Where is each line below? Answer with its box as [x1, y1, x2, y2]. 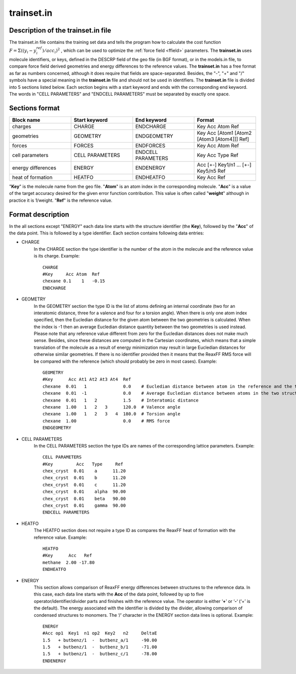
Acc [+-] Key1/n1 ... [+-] [196, 161, 252, 168]
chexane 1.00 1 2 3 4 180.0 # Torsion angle [42, 411, 181, 417]
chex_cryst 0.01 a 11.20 [42, 468, 126, 474]
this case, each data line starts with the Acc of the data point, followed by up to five [34, 591, 204, 597]
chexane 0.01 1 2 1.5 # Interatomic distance [42, 397, 199, 403]
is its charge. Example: [34, 253, 80, 259]
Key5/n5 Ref [196, 167, 226, 174]
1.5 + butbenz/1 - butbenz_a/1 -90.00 [42, 637, 157, 643]
